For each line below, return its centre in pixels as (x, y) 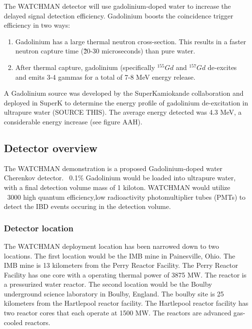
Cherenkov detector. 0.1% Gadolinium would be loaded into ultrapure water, (120, 178)
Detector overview (51, 147)
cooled (13, 322)
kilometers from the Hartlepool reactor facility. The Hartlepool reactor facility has (126, 303)
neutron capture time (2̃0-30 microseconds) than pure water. (105, 51)
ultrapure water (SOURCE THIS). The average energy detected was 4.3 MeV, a (123, 112)
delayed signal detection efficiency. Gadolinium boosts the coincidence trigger (119, 15)
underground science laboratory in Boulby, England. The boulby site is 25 (114, 293)
